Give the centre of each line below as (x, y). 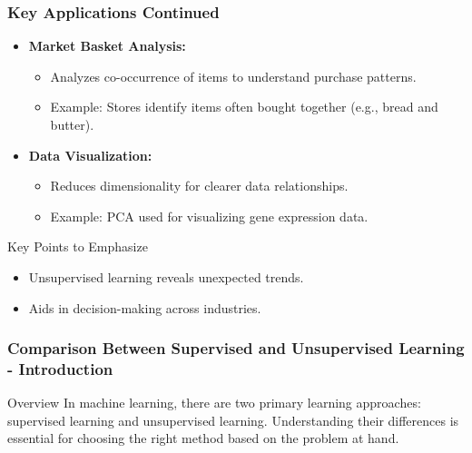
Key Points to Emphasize (78, 246)
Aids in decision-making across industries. (145, 307)
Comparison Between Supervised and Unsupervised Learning (236, 348)
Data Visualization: (90, 155)
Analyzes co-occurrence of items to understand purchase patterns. (233, 76)
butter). (72, 124)
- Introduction (60, 369)
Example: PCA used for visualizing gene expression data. (209, 216)
